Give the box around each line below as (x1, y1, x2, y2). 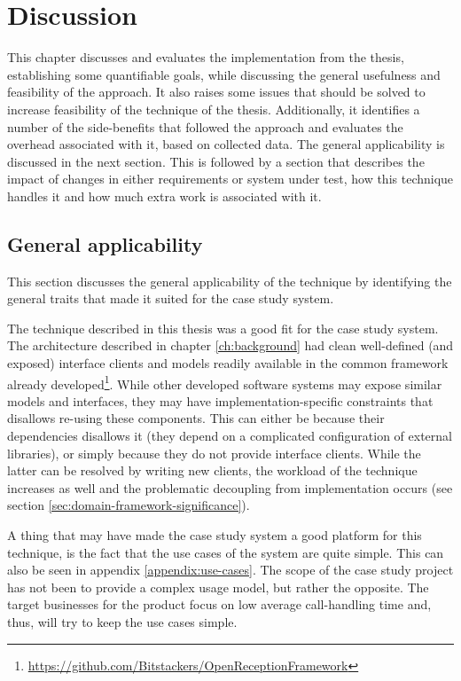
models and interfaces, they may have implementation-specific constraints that (7, 391, 434, 410)
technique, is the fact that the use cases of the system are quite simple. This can (7, 543, 444, 561)
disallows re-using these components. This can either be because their (7, 409, 385, 427)
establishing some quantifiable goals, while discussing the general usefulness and (7, 65, 441, 83)
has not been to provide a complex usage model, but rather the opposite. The (7, 577, 429, 596)
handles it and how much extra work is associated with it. (7, 186, 322, 205)
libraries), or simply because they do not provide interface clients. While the (7, 443, 421, 462)
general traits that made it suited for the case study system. (7, 289, 334, 308)
